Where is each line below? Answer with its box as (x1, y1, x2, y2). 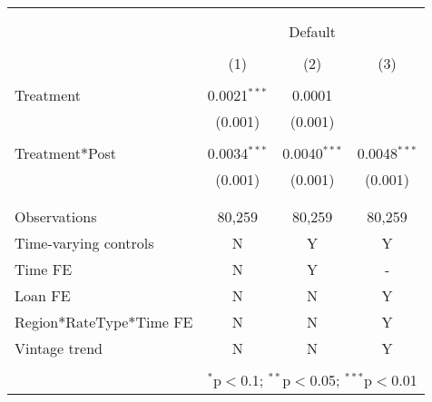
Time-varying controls (15, 232, 154, 253)
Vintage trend (15, 338, 103, 358)
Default (289, 21, 337, 42)
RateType (65, 311, 129, 332)
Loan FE (15, 285, 71, 306)
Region (15, 311, 59, 332)
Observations (15, 206, 97, 227)
